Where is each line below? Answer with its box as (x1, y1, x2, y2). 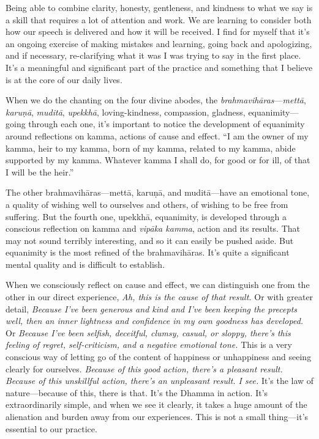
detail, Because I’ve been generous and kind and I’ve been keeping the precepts (6, 302, 298, 315)
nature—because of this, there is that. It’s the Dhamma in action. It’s (6, 386, 268, 399)
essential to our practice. (6, 422, 97, 435)
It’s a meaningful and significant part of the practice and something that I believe (6, 61, 313, 73)
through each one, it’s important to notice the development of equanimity (28, 117, 305, 130)
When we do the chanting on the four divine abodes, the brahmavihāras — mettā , (6, 94, 306, 106)
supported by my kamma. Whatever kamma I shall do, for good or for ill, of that (6, 153, 310, 166)
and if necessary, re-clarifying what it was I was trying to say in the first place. (6, 49, 301, 62)
